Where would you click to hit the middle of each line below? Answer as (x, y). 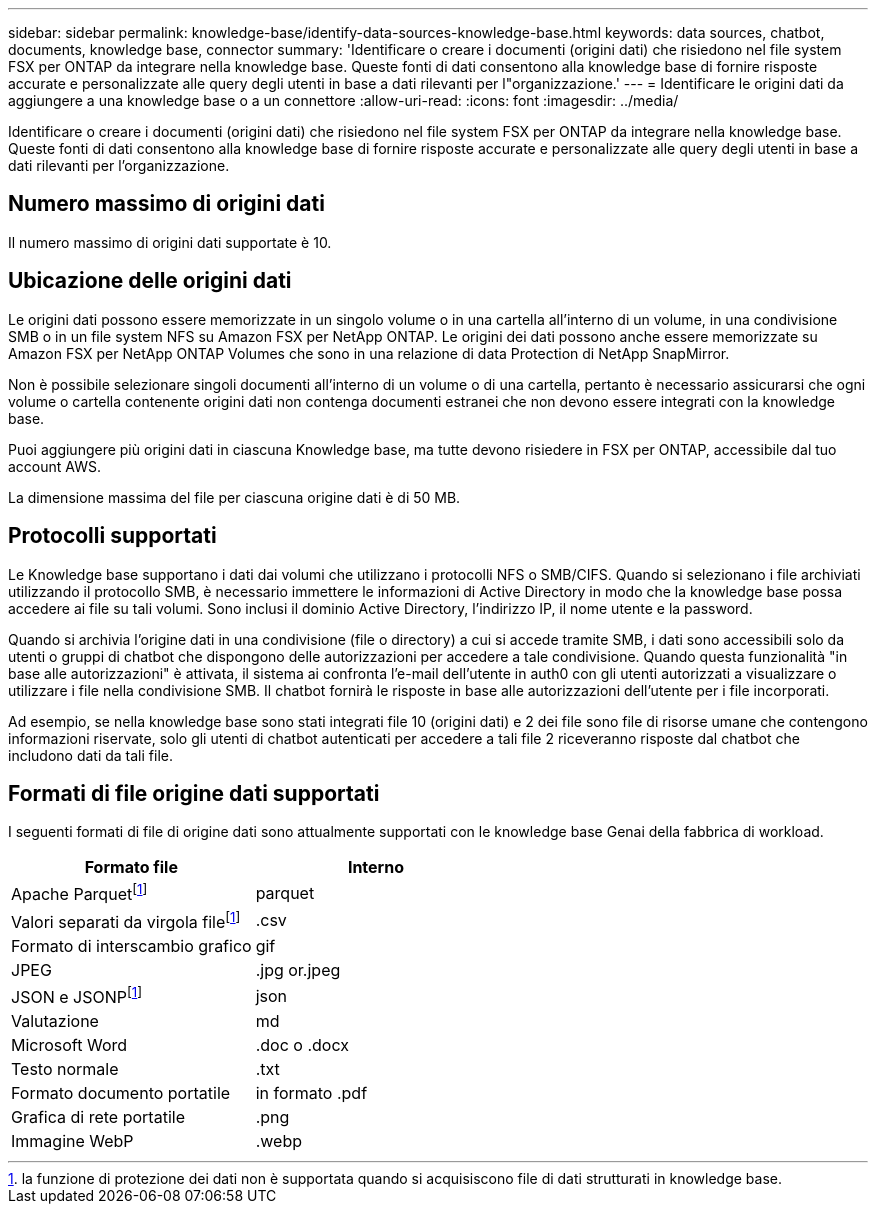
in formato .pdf (311, 1093)
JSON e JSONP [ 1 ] (77, 996)
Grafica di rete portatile (98, 1117)
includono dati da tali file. (90, 755)
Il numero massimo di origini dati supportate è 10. (170, 242)
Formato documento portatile (121, 1093)
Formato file (131, 867)
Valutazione (55, 1021)
